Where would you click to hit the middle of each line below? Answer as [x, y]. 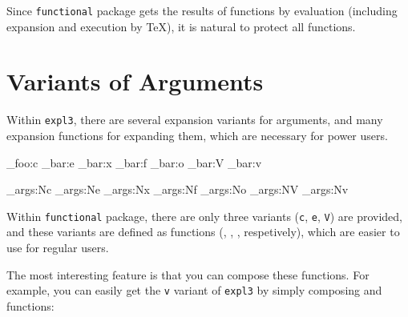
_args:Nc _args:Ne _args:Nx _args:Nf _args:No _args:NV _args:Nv [178, 189]
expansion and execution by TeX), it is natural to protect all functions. [181, 26]
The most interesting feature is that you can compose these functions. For [188, 274]
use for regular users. [58, 248]
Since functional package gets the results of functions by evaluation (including [202, 10]
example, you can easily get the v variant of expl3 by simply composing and [194, 290]
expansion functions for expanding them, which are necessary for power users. [197, 136]
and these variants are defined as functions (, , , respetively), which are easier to [203, 232]
